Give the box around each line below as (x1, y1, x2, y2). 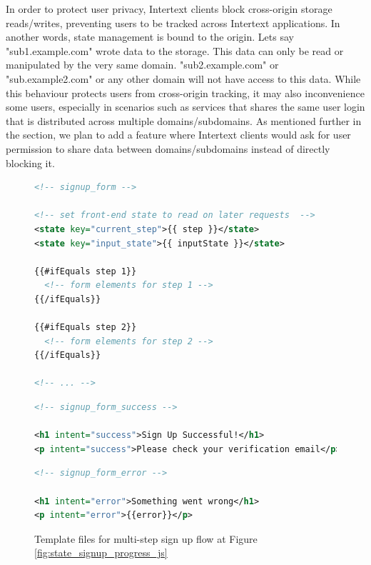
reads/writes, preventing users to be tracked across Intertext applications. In (6, 15, 340, 30)
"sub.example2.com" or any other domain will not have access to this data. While (6, 71, 361, 86)
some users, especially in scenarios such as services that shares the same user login (6, 99, 365, 114)
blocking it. (6, 155, 55, 170)
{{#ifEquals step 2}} (34, 322, 137, 333)
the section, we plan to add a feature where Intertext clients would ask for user (6, 127, 351, 142)
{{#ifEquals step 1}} (34, 266, 137, 276)
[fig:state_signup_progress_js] (34, 545, 168, 560)
